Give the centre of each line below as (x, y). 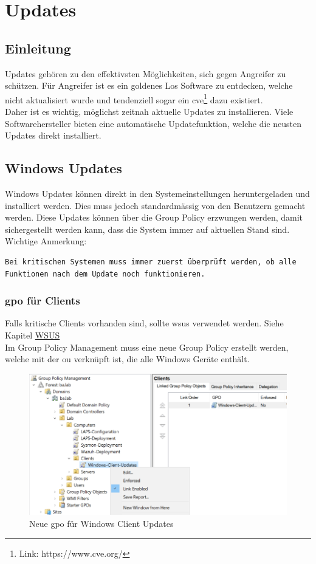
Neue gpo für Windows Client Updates (101, 523)
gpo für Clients (43, 301)
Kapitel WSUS (33, 335)
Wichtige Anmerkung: (46, 241)
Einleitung (38, 48)
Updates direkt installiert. (53, 135)
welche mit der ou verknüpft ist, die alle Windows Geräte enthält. (127, 359)
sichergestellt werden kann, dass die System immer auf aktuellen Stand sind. (147, 229)
